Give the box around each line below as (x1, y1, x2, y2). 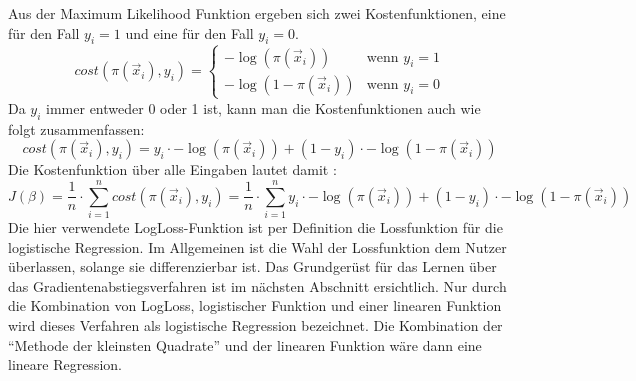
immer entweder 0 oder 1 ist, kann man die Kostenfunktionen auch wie (46, 97, 481, 118)
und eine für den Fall (125, 22, 254, 43)
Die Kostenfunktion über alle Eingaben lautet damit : (8, 159, 337, 180)
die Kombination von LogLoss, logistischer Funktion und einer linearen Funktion (8, 295, 502, 316)
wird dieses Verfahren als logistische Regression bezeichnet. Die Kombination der (8, 315, 503, 336)
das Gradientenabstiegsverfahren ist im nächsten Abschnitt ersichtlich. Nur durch (8, 275, 507, 296)
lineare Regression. (8, 354, 122, 375)
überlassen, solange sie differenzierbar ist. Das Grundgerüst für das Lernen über (8, 256, 497, 277)
